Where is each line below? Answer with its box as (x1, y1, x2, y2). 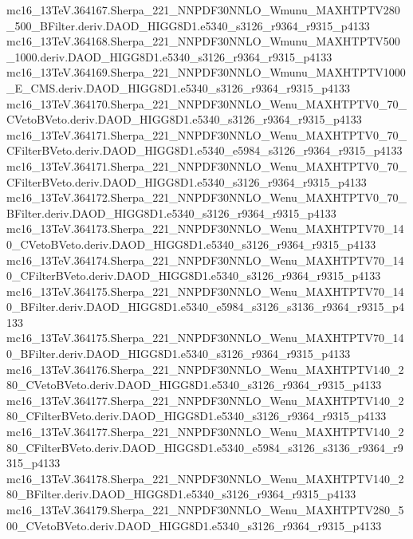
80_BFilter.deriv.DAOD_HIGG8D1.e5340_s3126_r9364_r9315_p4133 (6, 486, 356, 502)
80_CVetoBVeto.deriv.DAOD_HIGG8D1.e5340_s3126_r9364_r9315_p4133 (6, 376, 382, 393)
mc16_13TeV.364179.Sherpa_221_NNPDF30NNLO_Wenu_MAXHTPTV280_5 (6, 502, 404, 517)
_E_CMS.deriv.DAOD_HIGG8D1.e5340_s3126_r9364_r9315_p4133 (6, 79, 350, 96)
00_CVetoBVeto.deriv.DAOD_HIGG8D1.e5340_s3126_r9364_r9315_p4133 (6, 517, 382, 533)
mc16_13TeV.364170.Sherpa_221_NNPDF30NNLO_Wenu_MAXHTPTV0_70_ (6, 95, 407, 112)
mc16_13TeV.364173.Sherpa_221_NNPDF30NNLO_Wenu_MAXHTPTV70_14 (6, 220, 404, 237)
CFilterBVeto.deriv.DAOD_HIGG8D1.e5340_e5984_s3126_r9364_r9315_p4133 (6, 142, 403, 159)
